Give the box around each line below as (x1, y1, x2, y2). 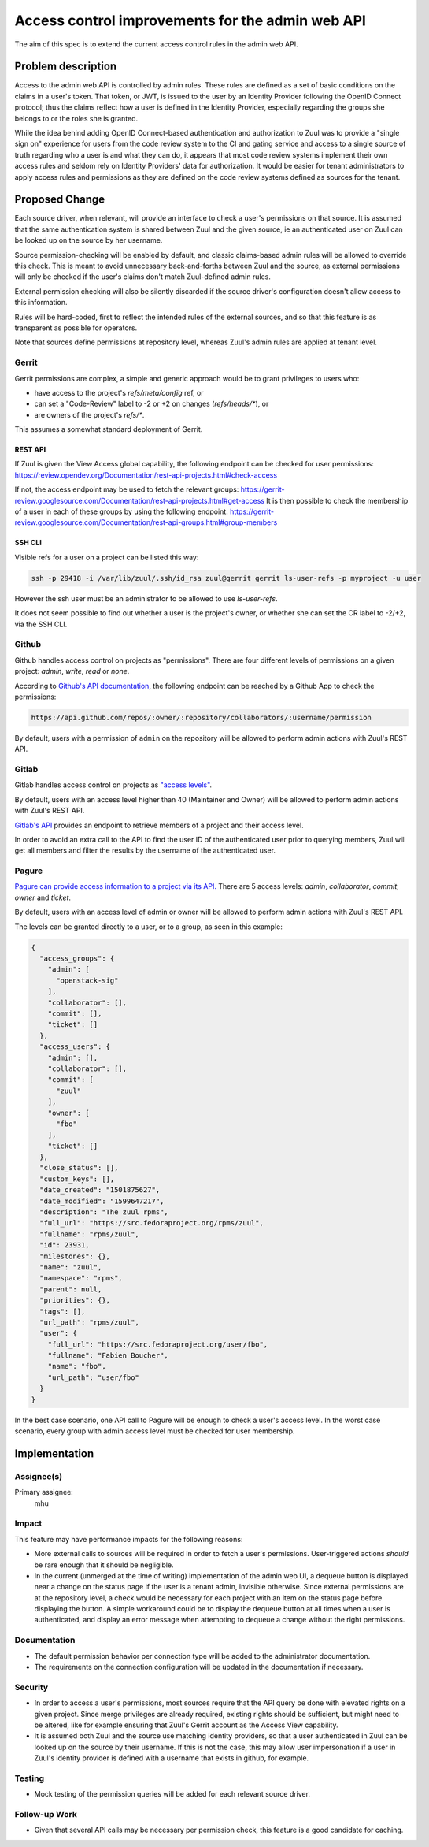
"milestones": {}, (39, 1251, 110, 1261)
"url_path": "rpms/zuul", (39, 1317, 139, 1327)
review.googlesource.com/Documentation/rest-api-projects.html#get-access (14, 496, 265, 505)
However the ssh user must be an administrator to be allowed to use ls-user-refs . (14, 593, 278, 603)
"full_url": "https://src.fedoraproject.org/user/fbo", (47, 1340, 268, 1349)
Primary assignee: (14, 1488, 74, 1497)
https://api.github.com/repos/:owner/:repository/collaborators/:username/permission (31, 713, 372, 722)
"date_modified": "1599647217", (39, 1196, 165, 1206)
